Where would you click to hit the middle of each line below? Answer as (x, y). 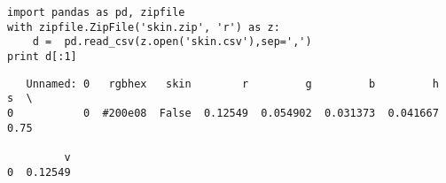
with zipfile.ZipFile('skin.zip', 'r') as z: (144, 27)
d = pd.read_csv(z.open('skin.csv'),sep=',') (172, 42)
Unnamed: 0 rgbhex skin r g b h (232, 84)
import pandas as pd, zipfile (96, 12)
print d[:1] (42, 56)
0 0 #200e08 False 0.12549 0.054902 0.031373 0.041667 (223, 113)
